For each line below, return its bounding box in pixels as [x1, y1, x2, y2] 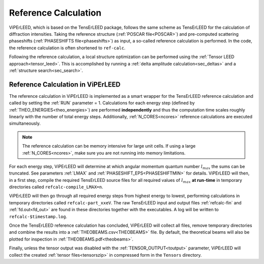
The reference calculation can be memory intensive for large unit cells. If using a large [22, 143, 196, 149]
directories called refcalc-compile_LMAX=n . [9, 184, 104, 190]
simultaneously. [9, 120, 41, 127]
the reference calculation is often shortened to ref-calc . [9, 44, 126, 51]
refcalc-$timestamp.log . [9, 213, 67, 220]
